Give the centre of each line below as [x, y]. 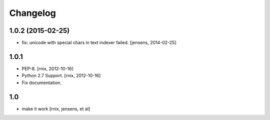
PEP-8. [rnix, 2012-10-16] [47, 68]
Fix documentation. [42, 83]
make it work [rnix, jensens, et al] [56, 109]
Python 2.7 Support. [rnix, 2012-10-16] [61, 76]
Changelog [32, 13]
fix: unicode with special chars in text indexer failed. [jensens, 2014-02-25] [99, 43]
